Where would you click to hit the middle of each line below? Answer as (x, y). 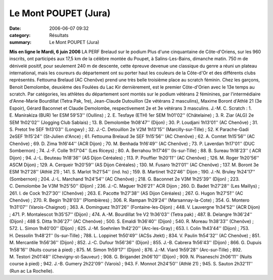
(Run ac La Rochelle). (32, 271)
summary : (20, 42)
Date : (15, 28)
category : (20, 35)
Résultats (59, 35)
